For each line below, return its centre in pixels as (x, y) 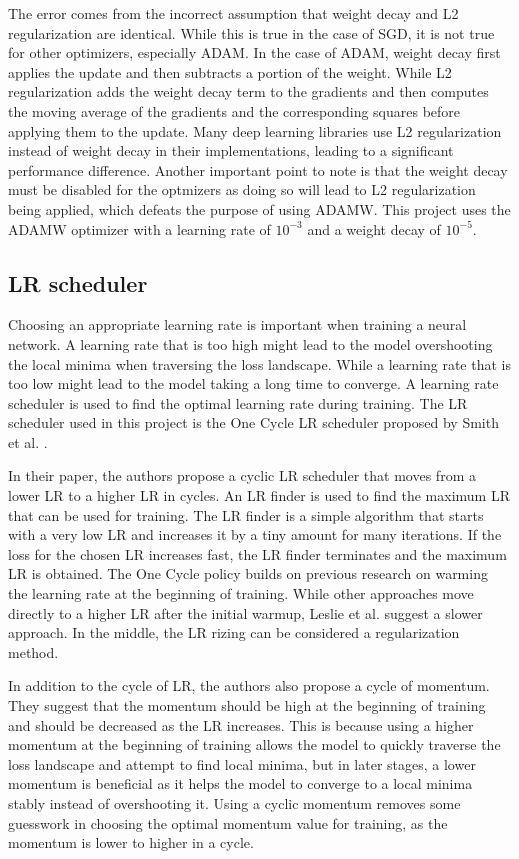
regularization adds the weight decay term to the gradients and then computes (248, 91)
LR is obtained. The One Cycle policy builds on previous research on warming (248, 573)
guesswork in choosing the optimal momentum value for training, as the (228, 822)
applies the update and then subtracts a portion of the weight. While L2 (230, 71)
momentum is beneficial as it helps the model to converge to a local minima (240, 783)
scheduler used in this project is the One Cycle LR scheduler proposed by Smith (253, 422)
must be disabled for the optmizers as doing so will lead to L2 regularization (242, 189)
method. (33, 651)
